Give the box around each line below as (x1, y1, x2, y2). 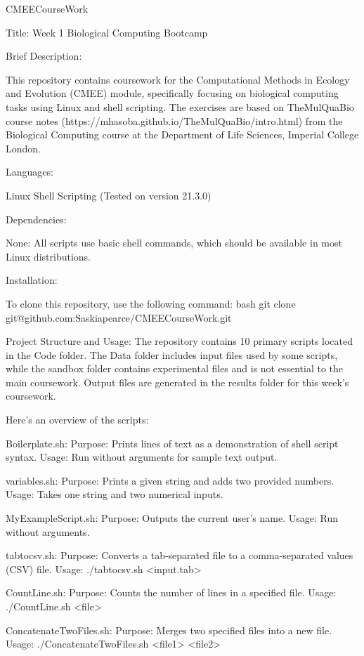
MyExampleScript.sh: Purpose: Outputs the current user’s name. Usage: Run (6, 511, 339, 525)
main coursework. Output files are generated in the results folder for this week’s (6, 374, 349, 389)
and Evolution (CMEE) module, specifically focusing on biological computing (6, 86, 339, 100)
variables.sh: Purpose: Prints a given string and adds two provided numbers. (6, 473, 334, 487)
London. (6, 140, 41, 155)
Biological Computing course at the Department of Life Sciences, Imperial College (6, 127, 359, 142)
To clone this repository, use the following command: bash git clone (6, 296, 296, 310)
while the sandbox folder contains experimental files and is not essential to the (6, 361, 344, 376)
